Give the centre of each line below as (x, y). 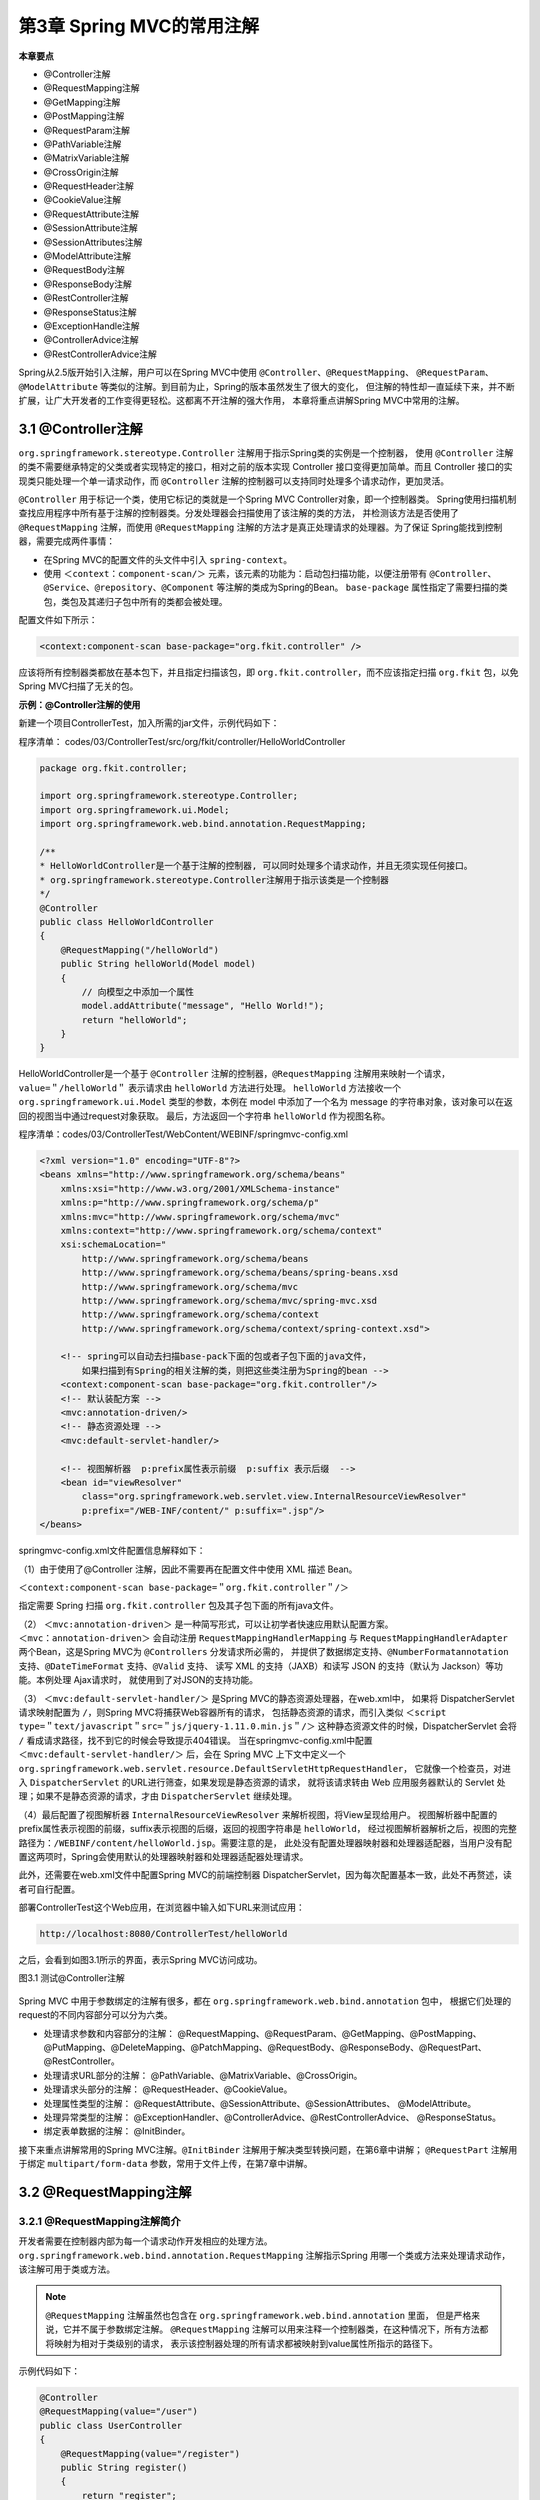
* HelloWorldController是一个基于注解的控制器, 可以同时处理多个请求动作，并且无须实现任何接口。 (256, 866)
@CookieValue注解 (82, 200)
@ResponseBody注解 (87, 284)
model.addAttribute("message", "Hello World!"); (203, 1006)
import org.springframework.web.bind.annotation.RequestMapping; (203, 824)
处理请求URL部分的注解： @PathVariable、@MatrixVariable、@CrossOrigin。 (203, 2075)
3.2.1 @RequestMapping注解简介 (100, 2221)
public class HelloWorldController (126, 921)
